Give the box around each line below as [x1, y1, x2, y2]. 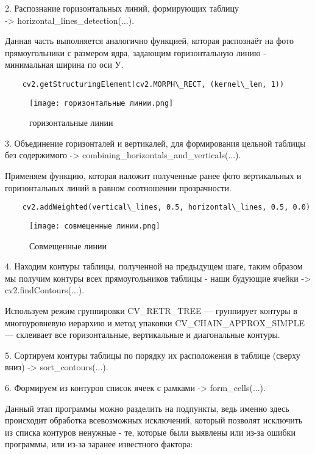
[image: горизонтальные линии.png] [29, 98, 174, 108]
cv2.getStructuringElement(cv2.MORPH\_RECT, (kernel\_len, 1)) [22, 79, 285, 89]
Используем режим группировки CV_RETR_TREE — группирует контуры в [5, 304, 297, 317]
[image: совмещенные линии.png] [29, 221, 160, 230]
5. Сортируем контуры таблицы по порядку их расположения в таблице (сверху [5, 348, 300, 361]
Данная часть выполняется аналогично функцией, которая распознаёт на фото [5, 34, 294, 47]
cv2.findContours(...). [5, 284, 85, 296]
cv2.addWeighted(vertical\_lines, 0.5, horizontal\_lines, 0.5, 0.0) [22, 203, 311, 212]
